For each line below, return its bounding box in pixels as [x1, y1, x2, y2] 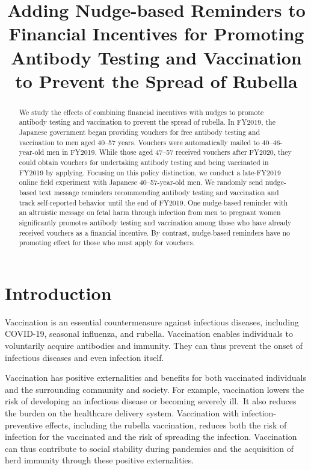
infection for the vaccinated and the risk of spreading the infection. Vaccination [5, 430, 297, 443]
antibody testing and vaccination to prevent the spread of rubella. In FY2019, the [19, 117, 276, 127]
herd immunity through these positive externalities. [5, 454, 194, 466]
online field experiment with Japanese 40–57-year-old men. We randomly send [19, 177, 263, 187]
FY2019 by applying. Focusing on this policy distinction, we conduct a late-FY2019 [19, 167, 281, 177]
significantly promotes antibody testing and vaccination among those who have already [19, 217, 292, 227]
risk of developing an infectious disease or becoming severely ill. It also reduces [5, 395, 297, 407]
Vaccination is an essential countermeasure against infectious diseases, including [5, 315, 299, 328]
